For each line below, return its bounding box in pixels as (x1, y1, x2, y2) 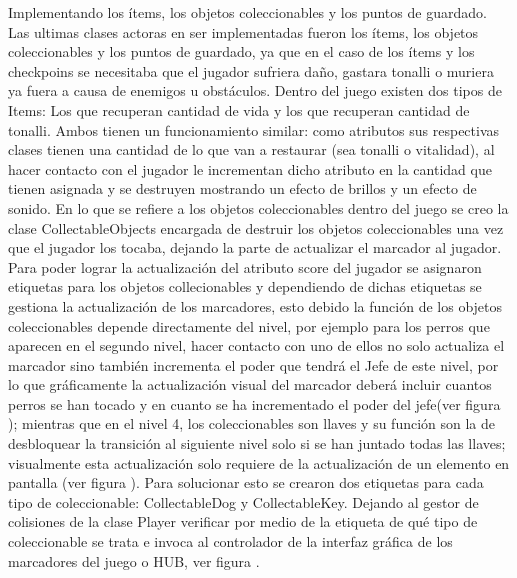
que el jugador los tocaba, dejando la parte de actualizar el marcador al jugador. (8, 237, 502, 258)
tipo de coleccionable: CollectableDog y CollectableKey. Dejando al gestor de (8, 491, 479, 512)
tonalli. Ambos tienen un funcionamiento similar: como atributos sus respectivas (8, 119, 500, 140)
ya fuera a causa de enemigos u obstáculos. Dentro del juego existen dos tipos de (8, 80, 502, 101)
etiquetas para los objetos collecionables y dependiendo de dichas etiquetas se (8, 276, 482, 297)
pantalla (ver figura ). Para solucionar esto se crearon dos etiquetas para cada (8, 472, 484, 493)
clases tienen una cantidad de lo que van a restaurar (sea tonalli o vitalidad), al (8, 139, 495, 160)
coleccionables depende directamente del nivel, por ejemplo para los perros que (8, 315, 490, 336)
